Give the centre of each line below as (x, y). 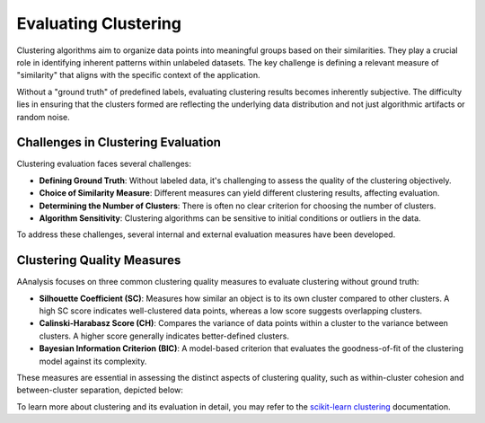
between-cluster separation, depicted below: (100, 390)
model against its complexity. (93, 361)
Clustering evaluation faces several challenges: (104, 164)
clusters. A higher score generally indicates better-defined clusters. (164, 336)
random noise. (44, 117)
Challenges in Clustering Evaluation (119, 142)
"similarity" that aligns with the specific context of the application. (138, 75)
